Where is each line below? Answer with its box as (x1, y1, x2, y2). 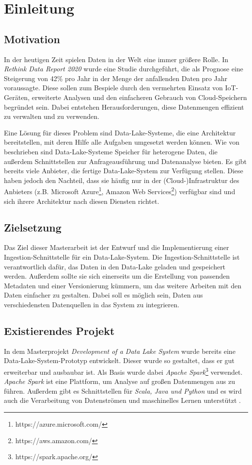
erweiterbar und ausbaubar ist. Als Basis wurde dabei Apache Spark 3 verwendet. (4, 365, 243, 377)
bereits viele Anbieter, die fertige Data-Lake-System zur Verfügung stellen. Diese (4, 166, 243, 176)
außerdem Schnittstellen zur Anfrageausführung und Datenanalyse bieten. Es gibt (4, 156, 247, 166)
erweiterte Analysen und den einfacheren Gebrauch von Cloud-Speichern (31, 92, 247, 102)
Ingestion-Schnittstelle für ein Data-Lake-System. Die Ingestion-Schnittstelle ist (4, 251, 240, 262)
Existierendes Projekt (4, 323, 115, 338)
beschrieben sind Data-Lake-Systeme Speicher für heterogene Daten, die (4, 146, 218, 156)
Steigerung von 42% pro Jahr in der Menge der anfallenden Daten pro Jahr (4, 73, 227, 83)
